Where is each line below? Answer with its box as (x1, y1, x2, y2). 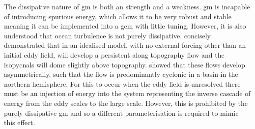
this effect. (4, 117, 35, 128)
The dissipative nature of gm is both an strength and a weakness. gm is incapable (4, 1, 250, 11)
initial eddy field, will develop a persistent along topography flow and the (4, 49, 225, 60)
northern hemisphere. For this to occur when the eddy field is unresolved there (4, 78, 241, 89)
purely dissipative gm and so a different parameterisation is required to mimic (4, 107, 239, 118)
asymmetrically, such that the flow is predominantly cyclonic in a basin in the (4, 69, 238, 79)
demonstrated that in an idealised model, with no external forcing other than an (4, 40, 246, 50)
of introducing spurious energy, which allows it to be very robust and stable (4, 11, 232, 21)
